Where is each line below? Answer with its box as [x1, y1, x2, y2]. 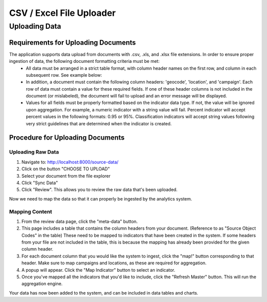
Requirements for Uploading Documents [9, 38, 136, 47]
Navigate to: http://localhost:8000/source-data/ [21, 159, 119, 165]
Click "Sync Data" [21, 180, 58, 186]
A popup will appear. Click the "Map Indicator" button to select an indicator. [21, 267, 176, 273]
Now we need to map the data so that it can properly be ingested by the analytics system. [9, 196, 192, 201]
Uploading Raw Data [9, 149, 59, 155]
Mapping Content [9, 208, 52, 215]
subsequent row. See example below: [26, 72, 102, 78]
